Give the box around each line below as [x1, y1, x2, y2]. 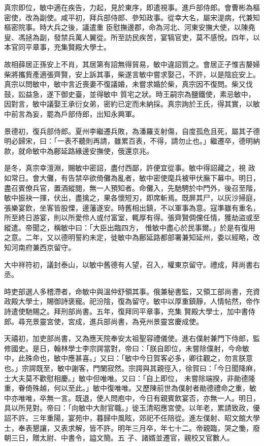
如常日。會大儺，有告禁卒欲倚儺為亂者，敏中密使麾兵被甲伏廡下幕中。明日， [4, 172, 260, 183]
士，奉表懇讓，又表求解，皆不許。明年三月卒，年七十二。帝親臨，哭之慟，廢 [4, 422, 260, 433]
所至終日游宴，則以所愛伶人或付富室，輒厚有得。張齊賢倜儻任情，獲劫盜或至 [4, 212, 260, 223]
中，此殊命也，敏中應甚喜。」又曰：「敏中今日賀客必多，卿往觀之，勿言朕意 [4, 353, 253, 363]
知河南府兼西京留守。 [4, 242, 75, 253]
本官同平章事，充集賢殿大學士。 [4, 42, 111, 52]
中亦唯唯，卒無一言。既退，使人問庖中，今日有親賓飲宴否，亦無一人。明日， [4, 392, 260, 403]
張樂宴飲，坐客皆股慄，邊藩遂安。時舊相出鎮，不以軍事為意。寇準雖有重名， [4, 202, 260, 213]
